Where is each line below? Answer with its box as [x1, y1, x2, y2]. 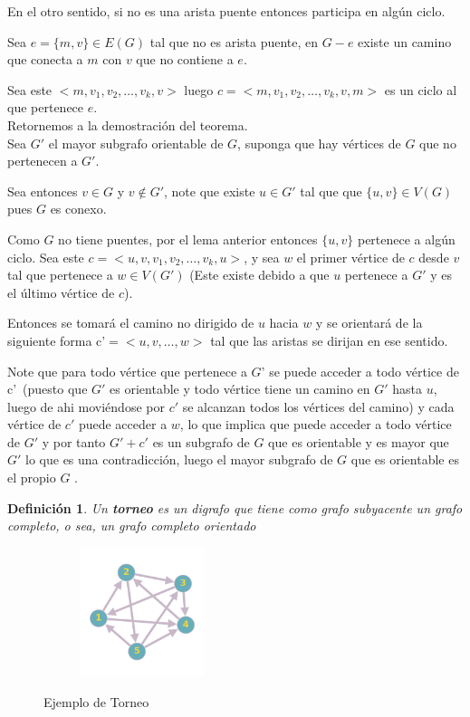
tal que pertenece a [7, 265, 113, 284]
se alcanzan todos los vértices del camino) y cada [182, 397, 455, 416]
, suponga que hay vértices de [237, 133, 401, 152]
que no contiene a [136, 50, 234, 69]
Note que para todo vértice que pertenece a [7, 361, 247, 380]
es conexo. [50, 199, 107, 218]
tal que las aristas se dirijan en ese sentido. [210, 330, 448, 349]
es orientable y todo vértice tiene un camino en [110, 379, 370, 398]
